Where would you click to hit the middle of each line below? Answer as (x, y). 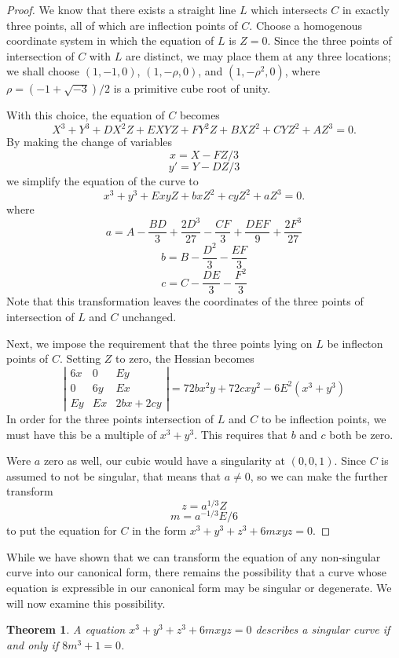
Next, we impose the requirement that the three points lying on (159, 343)
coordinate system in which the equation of (110, 40)
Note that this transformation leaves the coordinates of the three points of (185, 301)
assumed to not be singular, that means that (113, 475)
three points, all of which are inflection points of (122, 25)
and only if (33, 644)
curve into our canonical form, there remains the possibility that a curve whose (196, 572)
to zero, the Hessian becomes (185, 358)
